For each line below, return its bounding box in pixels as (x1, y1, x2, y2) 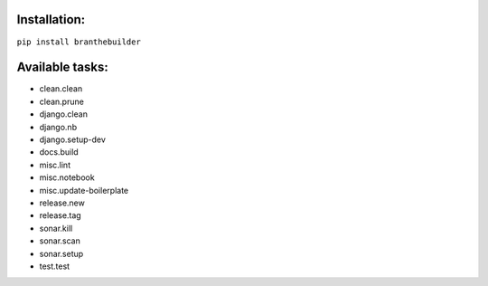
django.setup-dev (39, 134, 106, 145)
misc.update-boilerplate (39, 185, 129, 195)
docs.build (39, 147, 79, 157)
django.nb (39, 121, 77, 132)
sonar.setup (39, 248, 84, 259)
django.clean (39, 109, 88, 119)
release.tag (39, 210, 81, 221)
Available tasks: (16, 60, 108, 75)
